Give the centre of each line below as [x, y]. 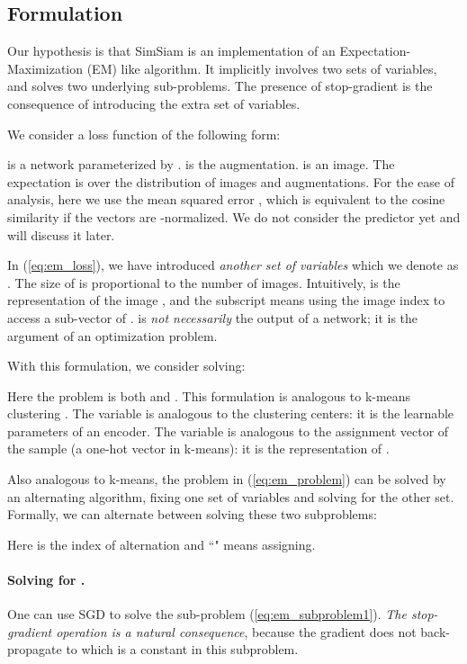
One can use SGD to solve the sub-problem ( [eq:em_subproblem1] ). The [207, 614]
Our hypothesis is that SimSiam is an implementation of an [171, 51]
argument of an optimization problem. [112, 335]
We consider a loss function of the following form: [144, 134]
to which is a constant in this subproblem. [182, 649]
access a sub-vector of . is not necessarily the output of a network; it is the [213, 317]
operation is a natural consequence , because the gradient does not [236, 631]
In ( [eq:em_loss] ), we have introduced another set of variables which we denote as [233, 265]
